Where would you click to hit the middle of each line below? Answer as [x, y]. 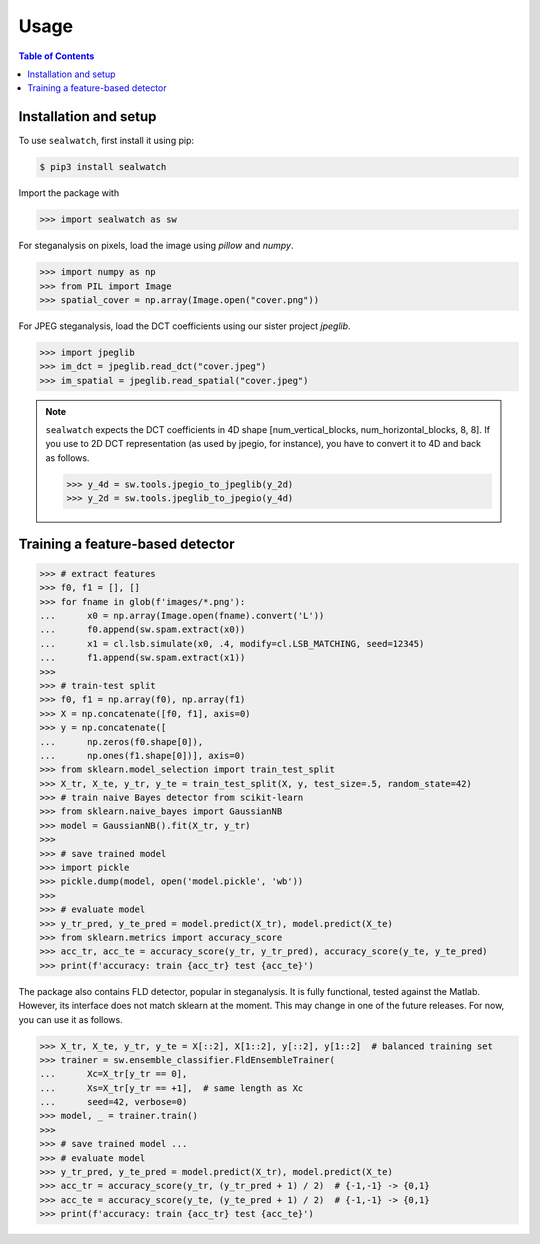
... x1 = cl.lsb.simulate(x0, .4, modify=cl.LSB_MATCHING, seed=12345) [232, 643]
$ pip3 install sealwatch [103, 167]
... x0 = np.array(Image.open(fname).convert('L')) [182, 615]
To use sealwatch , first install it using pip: [106, 141]
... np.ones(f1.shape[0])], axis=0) [142, 755]
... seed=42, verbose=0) [113, 1102]
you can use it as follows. [71, 1019]
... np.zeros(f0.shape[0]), [121, 741]
